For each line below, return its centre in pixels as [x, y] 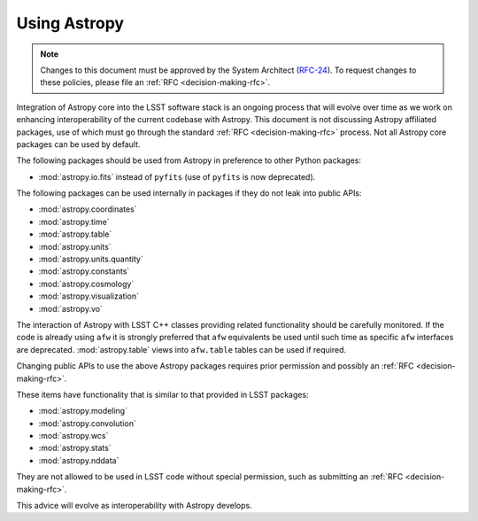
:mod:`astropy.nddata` [79, 460]
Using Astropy [70, 23]
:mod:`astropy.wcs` [73, 436]
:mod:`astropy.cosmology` [86, 284]
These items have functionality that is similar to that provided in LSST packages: [162, 394]
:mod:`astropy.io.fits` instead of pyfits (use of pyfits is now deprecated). [177, 176]
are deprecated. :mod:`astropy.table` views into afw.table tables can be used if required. [181, 349]
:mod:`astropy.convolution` [87, 423]
